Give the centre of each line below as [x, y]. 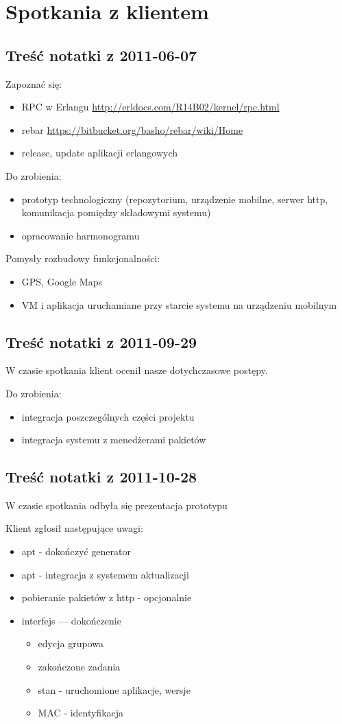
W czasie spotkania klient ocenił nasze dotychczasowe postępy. [137, 370]
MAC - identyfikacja [81, 713]
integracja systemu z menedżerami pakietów [114, 440]
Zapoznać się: [34, 83]
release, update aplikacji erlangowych [100, 153]
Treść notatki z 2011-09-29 [101, 341]
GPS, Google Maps [62, 281]
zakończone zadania [79, 667]
